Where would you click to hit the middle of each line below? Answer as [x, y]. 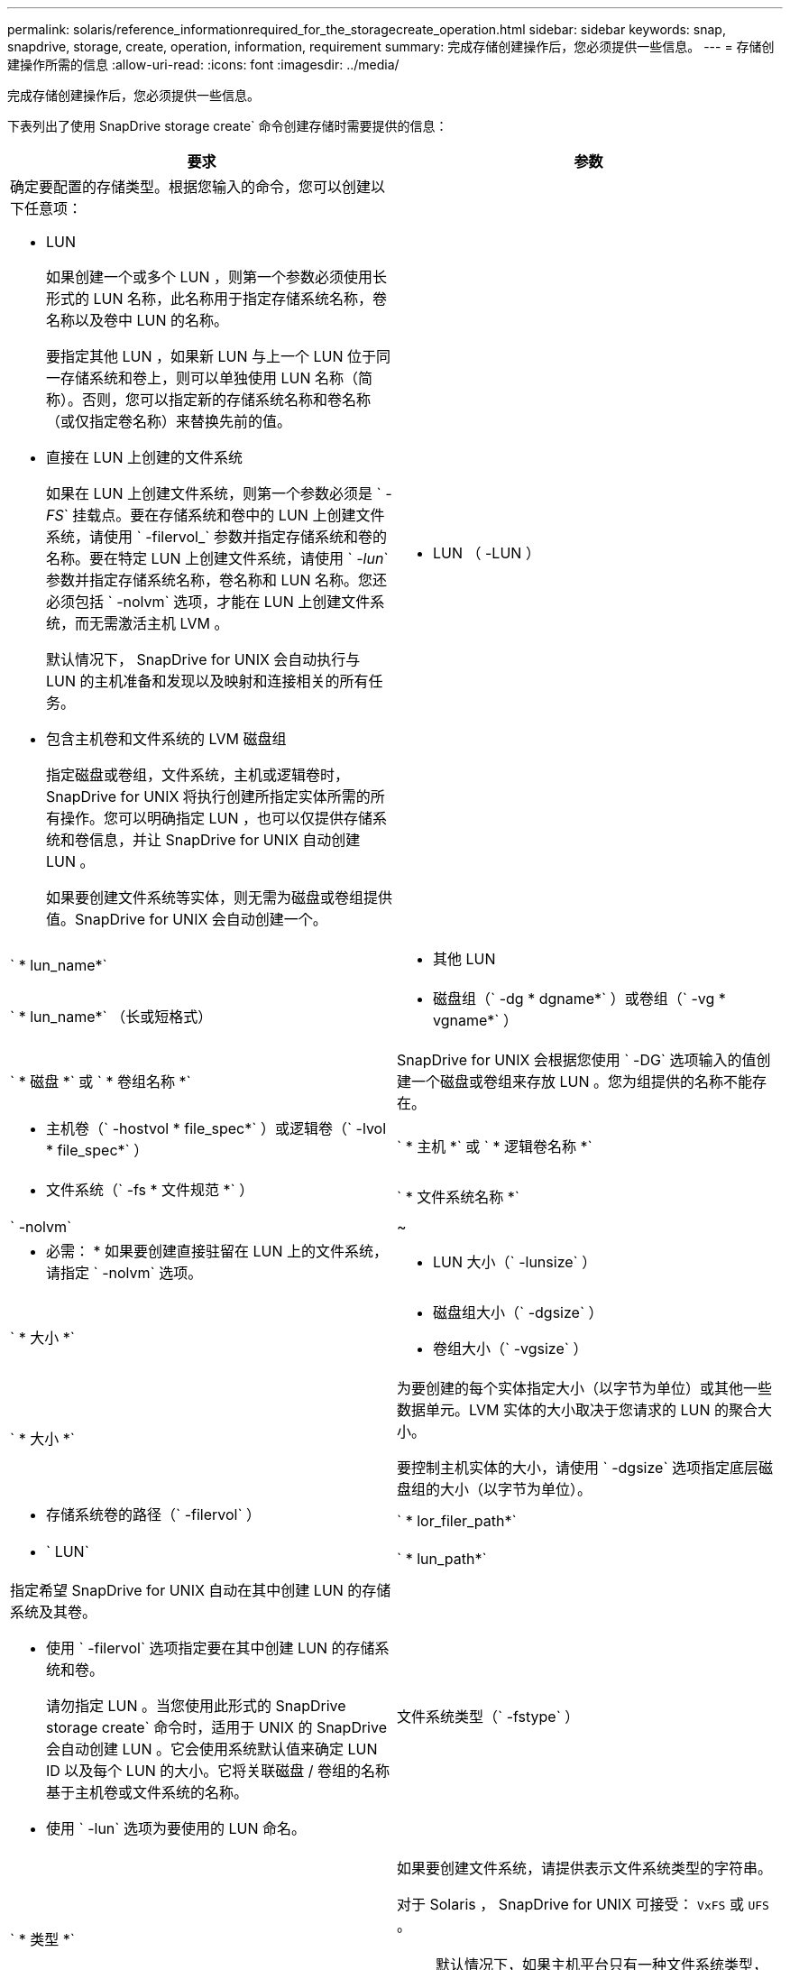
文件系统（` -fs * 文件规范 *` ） [150, 1190]
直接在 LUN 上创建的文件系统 [145, 457]
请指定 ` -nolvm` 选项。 [124, 1273]
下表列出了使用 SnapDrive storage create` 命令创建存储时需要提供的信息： [228, 126]
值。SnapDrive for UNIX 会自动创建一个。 [187, 919]
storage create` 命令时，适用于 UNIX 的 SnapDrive [216, 1727]
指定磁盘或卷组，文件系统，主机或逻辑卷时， [198, 775]
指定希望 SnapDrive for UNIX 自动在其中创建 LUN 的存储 [201, 1590]
